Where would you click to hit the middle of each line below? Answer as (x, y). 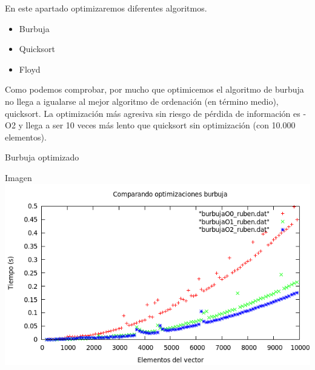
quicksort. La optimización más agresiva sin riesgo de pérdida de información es (153, 113)
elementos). (26, 137)
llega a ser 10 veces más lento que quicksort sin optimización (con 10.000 (161, 125)
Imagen (18, 177)
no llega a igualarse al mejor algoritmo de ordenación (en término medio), (142, 101)
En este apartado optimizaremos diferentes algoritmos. (106, 8)
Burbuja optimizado (42, 157)
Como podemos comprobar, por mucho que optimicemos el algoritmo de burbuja (154, 89)
